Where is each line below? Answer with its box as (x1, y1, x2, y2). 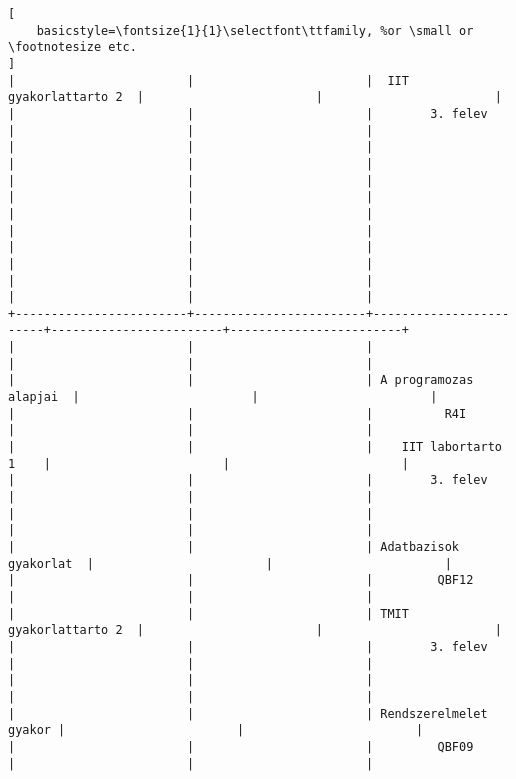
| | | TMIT (8, 606, 409, 621)
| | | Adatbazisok (8, 540, 460, 554)
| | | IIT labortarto (8, 440, 502, 455)
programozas (394, 373, 474, 388)
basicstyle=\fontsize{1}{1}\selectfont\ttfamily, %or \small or (36, 23, 474, 38)
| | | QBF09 (8, 739, 474, 754)
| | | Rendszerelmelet (8, 706, 488, 721)
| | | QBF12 (8, 573, 474, 588)
